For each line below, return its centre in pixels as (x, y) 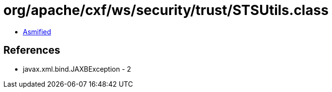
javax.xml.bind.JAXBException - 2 (77, 69)
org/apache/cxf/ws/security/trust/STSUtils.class (166, 10)
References (32, 50)
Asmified (37, 31)
